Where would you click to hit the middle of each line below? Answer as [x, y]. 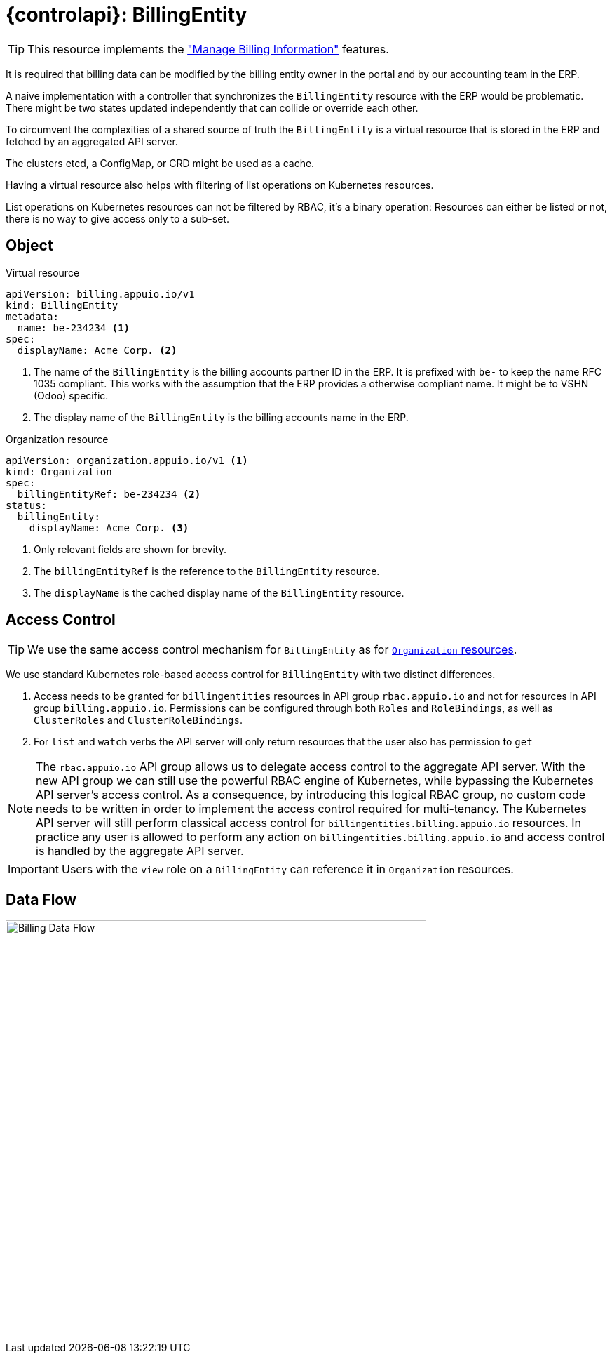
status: [27, 505]
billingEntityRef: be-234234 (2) [109, 494]
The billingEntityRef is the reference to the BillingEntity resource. [207, 571]
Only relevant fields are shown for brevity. [130, 549]
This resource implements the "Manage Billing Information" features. [208, 49]
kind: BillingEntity [62, 305]
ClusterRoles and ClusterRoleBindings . [138, 720]
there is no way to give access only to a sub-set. [117, 218]
